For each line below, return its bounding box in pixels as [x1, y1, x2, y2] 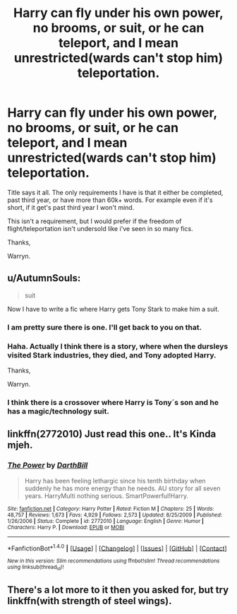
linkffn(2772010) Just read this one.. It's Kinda [7, 428, 217, 440]
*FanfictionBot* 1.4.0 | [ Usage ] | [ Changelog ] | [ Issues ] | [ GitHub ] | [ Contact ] [7, 543, 227, 553]
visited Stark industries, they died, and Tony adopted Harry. [7, 350, 217, 360]
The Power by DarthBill [7, 461, 88, 471]
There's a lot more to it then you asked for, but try [7, 584, 229, 596]
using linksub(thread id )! [7, 564, 64, 572]
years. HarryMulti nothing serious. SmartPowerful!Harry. [24, 491, 189, 500]
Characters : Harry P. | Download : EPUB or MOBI [7, 524, 125, 531]
